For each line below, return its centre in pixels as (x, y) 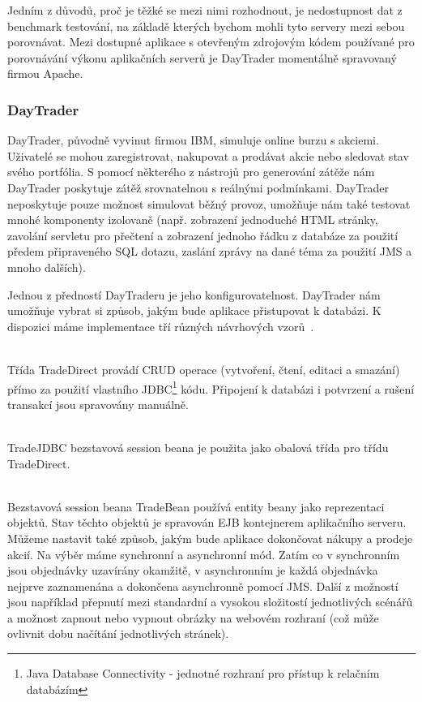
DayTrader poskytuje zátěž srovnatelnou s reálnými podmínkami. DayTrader (198, 187)
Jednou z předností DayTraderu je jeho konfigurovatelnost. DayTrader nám (194, 294)
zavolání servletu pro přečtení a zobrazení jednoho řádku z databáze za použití (203, 235)
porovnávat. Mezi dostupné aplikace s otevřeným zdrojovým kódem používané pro (211, 42)
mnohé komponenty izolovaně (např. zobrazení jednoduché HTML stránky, (193, 220)
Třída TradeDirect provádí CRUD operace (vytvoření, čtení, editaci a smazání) (204, 369)
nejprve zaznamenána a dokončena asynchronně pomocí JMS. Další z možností (203, 586)
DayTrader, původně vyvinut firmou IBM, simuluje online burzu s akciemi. (193, 140)
